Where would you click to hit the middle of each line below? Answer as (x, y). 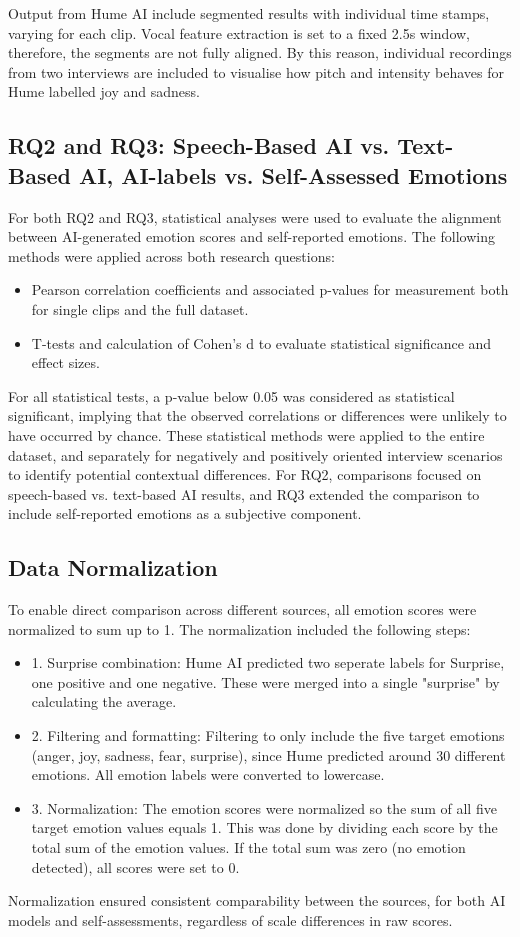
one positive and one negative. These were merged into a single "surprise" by (265, 681)
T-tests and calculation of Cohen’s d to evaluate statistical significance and (261, 342)
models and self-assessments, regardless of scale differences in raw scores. (230, 919)
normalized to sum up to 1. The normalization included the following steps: (239, 628)
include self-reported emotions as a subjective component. (185, 513)
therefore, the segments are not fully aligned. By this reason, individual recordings (260, 52)
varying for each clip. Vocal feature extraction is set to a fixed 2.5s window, (239, 32)
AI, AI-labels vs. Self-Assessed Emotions (293, 174)
